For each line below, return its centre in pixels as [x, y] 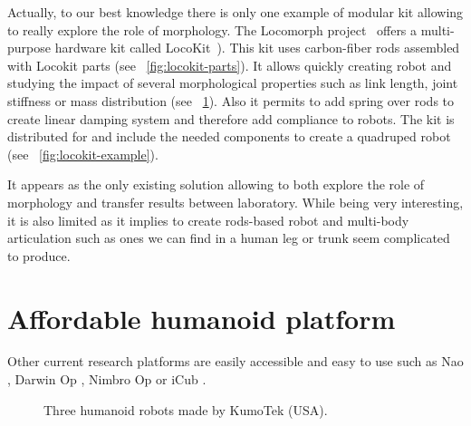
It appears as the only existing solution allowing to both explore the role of [216, 184]
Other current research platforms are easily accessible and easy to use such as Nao [235, 361]
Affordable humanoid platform [202, 318]
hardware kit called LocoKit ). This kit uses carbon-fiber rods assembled [257, 48]
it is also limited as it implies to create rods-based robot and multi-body [208, 220]
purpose [29, 48]
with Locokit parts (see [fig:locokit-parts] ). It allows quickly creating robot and [230, 65]
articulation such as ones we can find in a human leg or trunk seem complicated [229, 238]
